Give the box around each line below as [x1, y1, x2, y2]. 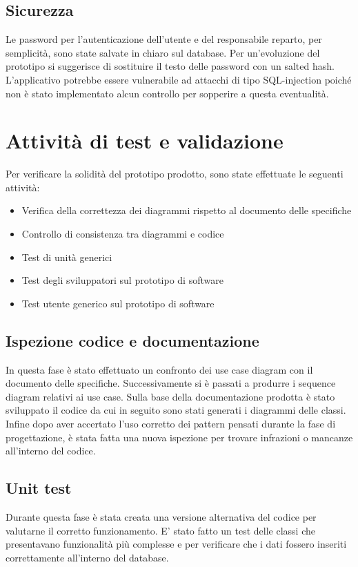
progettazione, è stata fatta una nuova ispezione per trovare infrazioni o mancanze [6, 430, 353, 444]
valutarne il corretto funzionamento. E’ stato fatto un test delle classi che [6, 523, 315, 537]
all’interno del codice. [6, 443, 96, 458]
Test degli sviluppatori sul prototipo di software [21, 273, 223, 287]
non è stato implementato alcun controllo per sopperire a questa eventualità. [6, 86, 329, 100]
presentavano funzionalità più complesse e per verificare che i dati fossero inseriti [6, 537, 347, 551]
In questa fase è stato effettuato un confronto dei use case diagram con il [6, 362, 313, 376]
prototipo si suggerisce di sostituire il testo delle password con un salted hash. [6, 59, 335, 73]
